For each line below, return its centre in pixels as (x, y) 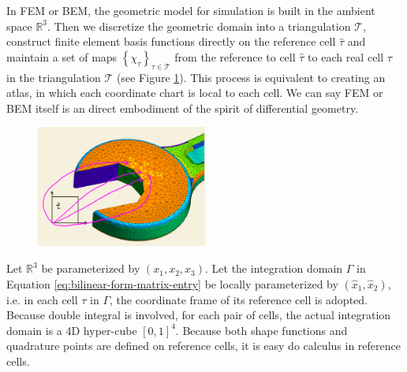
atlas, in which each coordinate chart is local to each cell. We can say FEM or (195, 93)
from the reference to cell (235, 56)
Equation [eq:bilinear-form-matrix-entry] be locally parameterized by (172, 283)
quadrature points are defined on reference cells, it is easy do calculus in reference (203, 346)
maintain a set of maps (62, 56)
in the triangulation (54, 77)
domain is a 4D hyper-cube (72, 330)
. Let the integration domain (274, 268)
